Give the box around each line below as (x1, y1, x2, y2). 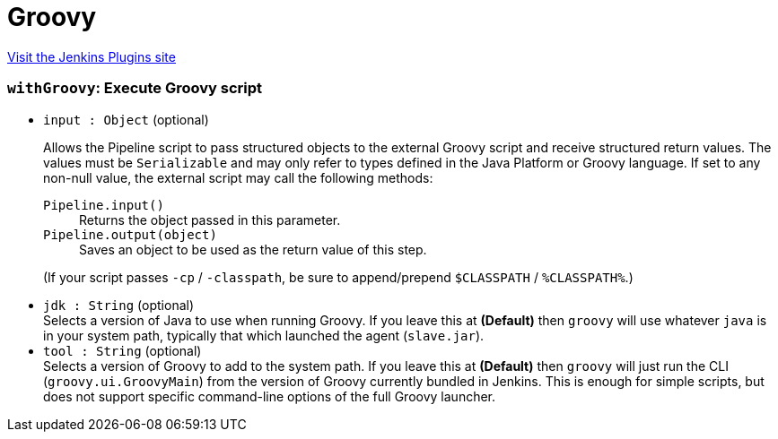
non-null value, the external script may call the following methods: (43, 169, 433, 185)
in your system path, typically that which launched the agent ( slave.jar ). (43, 327, 485, 343)
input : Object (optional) (43, 111, 209, 127)
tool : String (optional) (43, 342, 202, 358)
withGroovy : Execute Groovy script (7, 79, 263, 98)
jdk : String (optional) (43, 297, 195, 313)
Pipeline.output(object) (43, 227, 217, 242)
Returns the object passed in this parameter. (79, 211, 341, 228)
